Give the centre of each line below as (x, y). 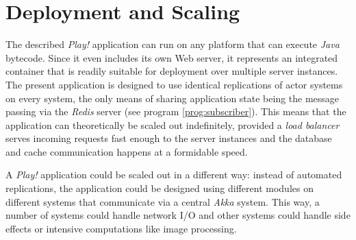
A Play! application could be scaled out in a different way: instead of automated (174, 175)
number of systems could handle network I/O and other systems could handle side (178, 215)
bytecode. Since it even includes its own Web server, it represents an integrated (172, 57)
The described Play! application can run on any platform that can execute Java (173, 44)
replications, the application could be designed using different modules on (160, 188)
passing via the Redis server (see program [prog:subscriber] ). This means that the (176, 111)
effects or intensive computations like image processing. (121, 228)
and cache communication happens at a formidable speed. (127, 151)
